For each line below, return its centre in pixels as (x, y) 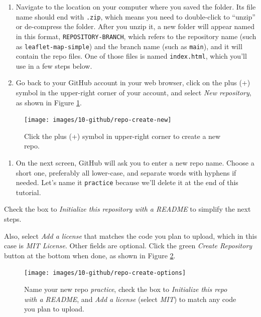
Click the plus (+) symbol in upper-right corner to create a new (122, 136)
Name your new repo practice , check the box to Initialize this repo (126, 289)
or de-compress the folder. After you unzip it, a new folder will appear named (135, 26)
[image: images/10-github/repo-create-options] (105, 273)
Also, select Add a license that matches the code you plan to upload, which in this (130, 235)
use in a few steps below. (54, 65)
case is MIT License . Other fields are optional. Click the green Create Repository (128, 246)
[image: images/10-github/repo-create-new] (98, 120)
